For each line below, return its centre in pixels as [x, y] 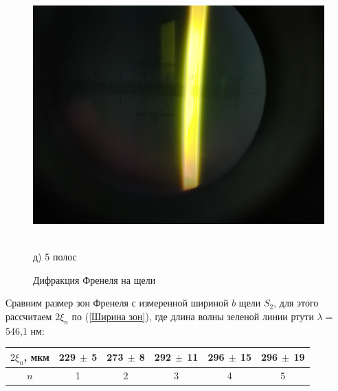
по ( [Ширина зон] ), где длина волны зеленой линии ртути [193, 316]
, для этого [296, 303]
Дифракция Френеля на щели [94, 279]
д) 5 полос [55, 257]
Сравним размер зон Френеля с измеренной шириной [117, 303]
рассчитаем [29, 316]
